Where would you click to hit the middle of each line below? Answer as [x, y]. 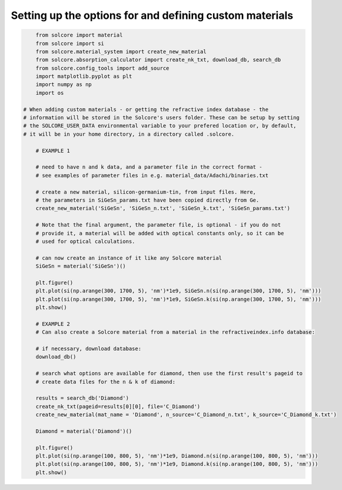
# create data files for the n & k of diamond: [106, 382]
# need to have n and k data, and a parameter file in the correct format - [149, 167]
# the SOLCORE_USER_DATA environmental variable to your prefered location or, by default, [160, 126]
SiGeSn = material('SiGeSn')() [81, 266]
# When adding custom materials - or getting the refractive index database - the [146, 109]
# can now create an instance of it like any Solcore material [129, 258]
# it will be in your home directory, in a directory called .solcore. [129, 134]
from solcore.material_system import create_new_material [121, 51]
